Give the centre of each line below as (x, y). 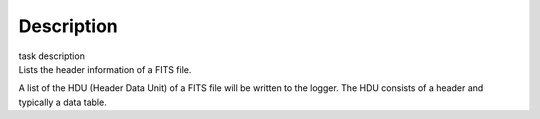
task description (51, 56)
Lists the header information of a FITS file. (105, 69)
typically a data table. (62, 102)
